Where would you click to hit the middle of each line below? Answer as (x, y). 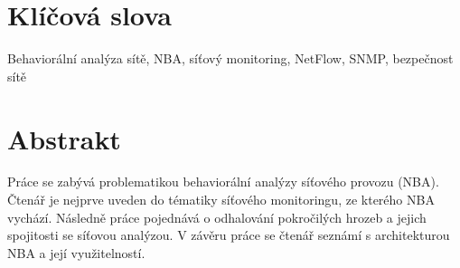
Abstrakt (64, 138)
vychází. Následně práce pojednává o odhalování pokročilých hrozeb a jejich (217, 217)
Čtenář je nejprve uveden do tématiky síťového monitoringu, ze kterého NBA (221, 200)
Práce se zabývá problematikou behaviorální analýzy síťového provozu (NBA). (223, 182)
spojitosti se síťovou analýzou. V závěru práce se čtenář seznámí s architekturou (229, 235)
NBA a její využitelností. (76, 252)
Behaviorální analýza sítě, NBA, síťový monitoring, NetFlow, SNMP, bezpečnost (230, 58)
